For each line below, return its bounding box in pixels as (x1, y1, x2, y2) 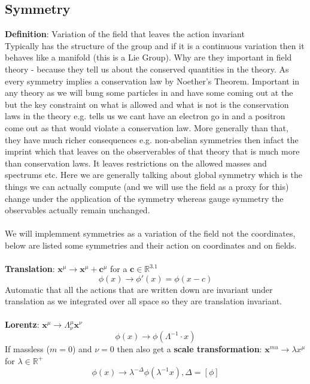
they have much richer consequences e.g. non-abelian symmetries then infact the (5, 133, 299, 146)
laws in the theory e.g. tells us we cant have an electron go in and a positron (5, 110, 285, 122)
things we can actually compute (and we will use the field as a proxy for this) (5, 180, 289, 192)
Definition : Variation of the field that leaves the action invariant (5, 28, 245, 40)
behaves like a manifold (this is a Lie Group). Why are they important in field (5, 51, 292, 64)
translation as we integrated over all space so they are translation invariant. (5, 295, 282, 307)
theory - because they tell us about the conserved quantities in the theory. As (5, 62, 289, 75)
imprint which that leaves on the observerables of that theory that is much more (5, 145, 300, 158)
